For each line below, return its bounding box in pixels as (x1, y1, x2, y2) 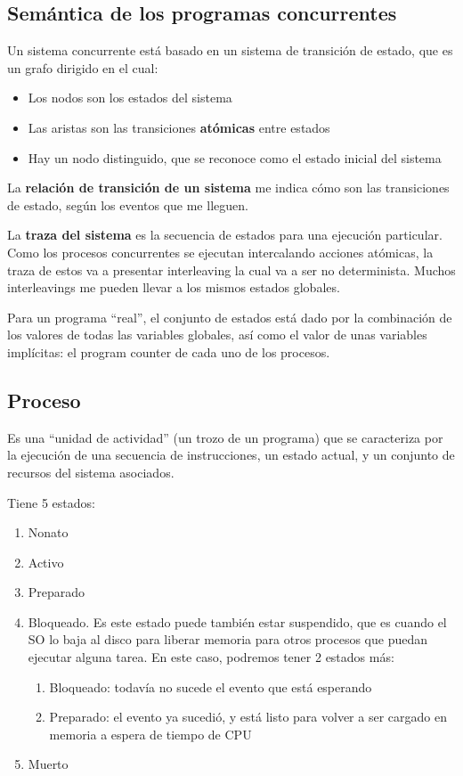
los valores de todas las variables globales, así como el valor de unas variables (7, 325, 427, 344)
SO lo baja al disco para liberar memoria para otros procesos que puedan (28, 630, 428, 649)
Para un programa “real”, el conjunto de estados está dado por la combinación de (7, 307, 452, 326)
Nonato (28, 523, 69, 542)
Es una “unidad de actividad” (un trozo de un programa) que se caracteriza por (7, 428, 443, 446)
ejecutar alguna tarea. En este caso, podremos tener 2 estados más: (28, 648, 394, 666)
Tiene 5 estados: (7, 493, 95, 511)
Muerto (28, 755, 69, 773)
